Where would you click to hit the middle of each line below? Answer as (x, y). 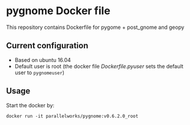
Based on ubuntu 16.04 (43, 60)
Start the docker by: (30, 105)
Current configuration (47, 46)
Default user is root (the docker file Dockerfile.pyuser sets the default (99, 66)
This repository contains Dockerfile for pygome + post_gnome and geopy (95, 27)
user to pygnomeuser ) (40, 73)
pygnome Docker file (58, 11)
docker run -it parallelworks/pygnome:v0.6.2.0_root (72, 116)
